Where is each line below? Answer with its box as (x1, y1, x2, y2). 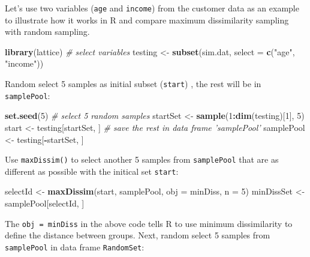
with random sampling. (5, 25, 90, 38)
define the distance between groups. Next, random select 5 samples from (5, 229, 270, 241)
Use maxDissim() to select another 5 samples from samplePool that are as (5, 153, 279, 166)
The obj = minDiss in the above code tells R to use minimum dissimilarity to (5, 217, 293, 229)
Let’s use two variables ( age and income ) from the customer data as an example (5, 2, 299, 14)
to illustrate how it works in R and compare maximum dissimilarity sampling (5, 13, 289, 26)
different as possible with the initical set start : (5, 165, 179, 177)
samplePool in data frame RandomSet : (5, 240, 145, 253)
